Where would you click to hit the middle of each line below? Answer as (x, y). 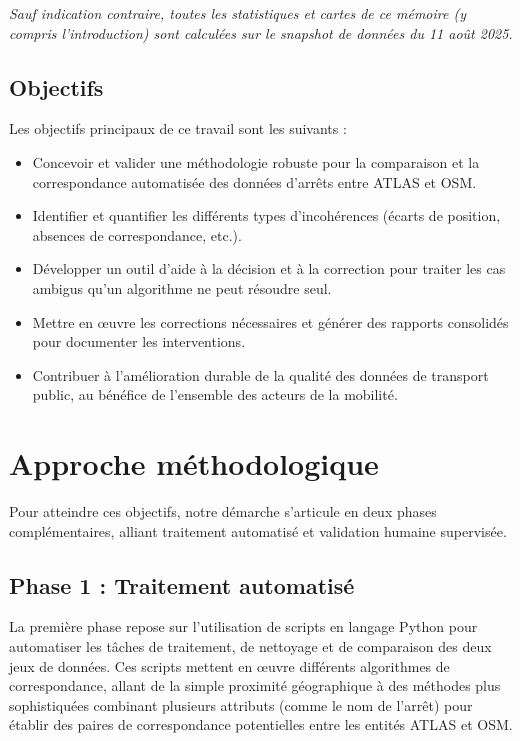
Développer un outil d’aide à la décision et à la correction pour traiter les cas (269, 268)
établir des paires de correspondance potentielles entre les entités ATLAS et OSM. (261, 724)
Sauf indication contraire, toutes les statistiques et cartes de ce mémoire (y (237, 13)
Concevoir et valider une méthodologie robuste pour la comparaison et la (256, 161)
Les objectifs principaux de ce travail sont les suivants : (178, 128)
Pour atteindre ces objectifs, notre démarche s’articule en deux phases (223, 511)
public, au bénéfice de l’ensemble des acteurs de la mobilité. (215, 394)
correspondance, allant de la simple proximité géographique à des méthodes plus (255, 685)
